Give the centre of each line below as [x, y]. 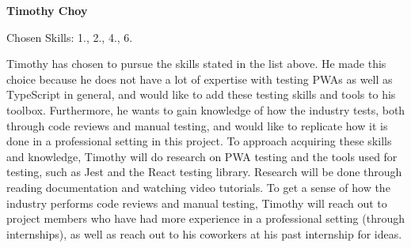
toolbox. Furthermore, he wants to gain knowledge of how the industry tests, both [206, 109]
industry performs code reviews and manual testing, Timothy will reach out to [197, 203]
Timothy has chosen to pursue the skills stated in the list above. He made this [196, 64]
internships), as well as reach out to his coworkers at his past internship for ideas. [204, 233]
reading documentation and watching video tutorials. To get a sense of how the [198, 187]
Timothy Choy [47, 10]
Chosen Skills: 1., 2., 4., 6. [70, 37]
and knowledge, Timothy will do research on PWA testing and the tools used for [202, 156]
